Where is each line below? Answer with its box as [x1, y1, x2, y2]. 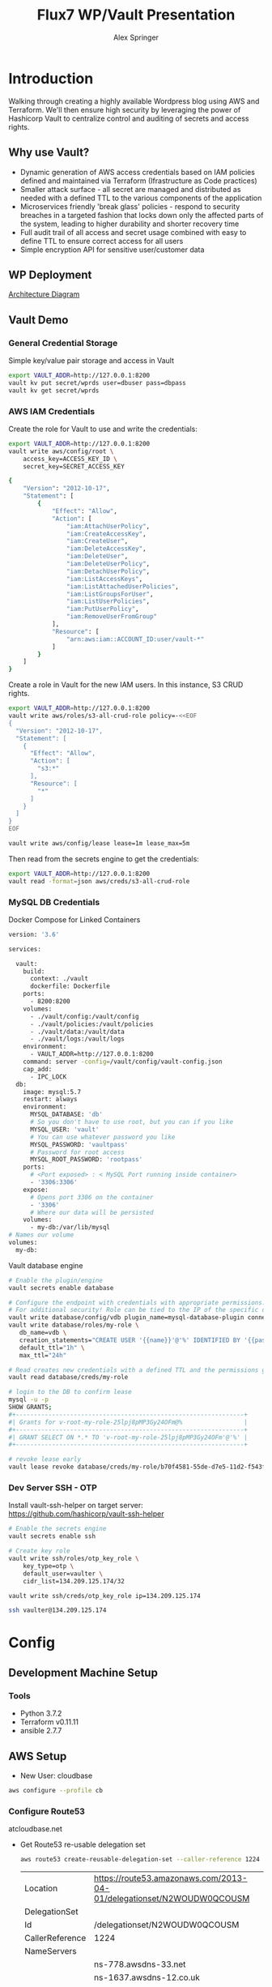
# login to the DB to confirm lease [8, 1388, 132, 1396]
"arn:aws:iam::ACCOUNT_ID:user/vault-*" [66, 635, 205, 643]
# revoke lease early [8, 1455, 82, 1464]
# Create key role [8, 1547, 70, 1555]
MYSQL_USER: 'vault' [29, 1125, 100, 1134]
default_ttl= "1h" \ [19, 1344, 85, 1352]
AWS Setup [8, 1749, 67, 1763]
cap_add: [23, 1065, 53, 1073]
